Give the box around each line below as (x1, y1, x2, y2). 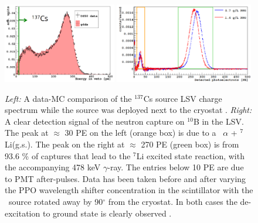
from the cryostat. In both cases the (108, 195, 237, 207)
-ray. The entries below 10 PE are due (107, 161, 244, 173)
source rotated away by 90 (8, 195, 103, 207)
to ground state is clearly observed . (42, 207, 172, 219)
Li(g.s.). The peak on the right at (5, 138, 125, 150)
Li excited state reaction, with (136, 149, 245, 162)
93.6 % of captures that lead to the (5, 149, 131, 162)
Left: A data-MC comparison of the (5, 92, 132, 104)
